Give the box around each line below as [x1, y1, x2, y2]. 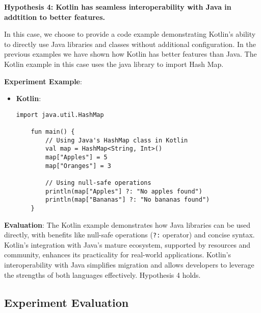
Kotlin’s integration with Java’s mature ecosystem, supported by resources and [4, 239, 251, 250]
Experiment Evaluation [4, 294, 129, 310]
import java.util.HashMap [16, 111, 104, 118]
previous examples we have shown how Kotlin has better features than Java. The [4, 49, 257, 59]
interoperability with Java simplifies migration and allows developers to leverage [4, 259, 254, 270]
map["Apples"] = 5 [45, 154, 108, 161]
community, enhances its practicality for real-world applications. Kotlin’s [4, 249, 231, 260]
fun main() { [31, 128, 75, 136]
